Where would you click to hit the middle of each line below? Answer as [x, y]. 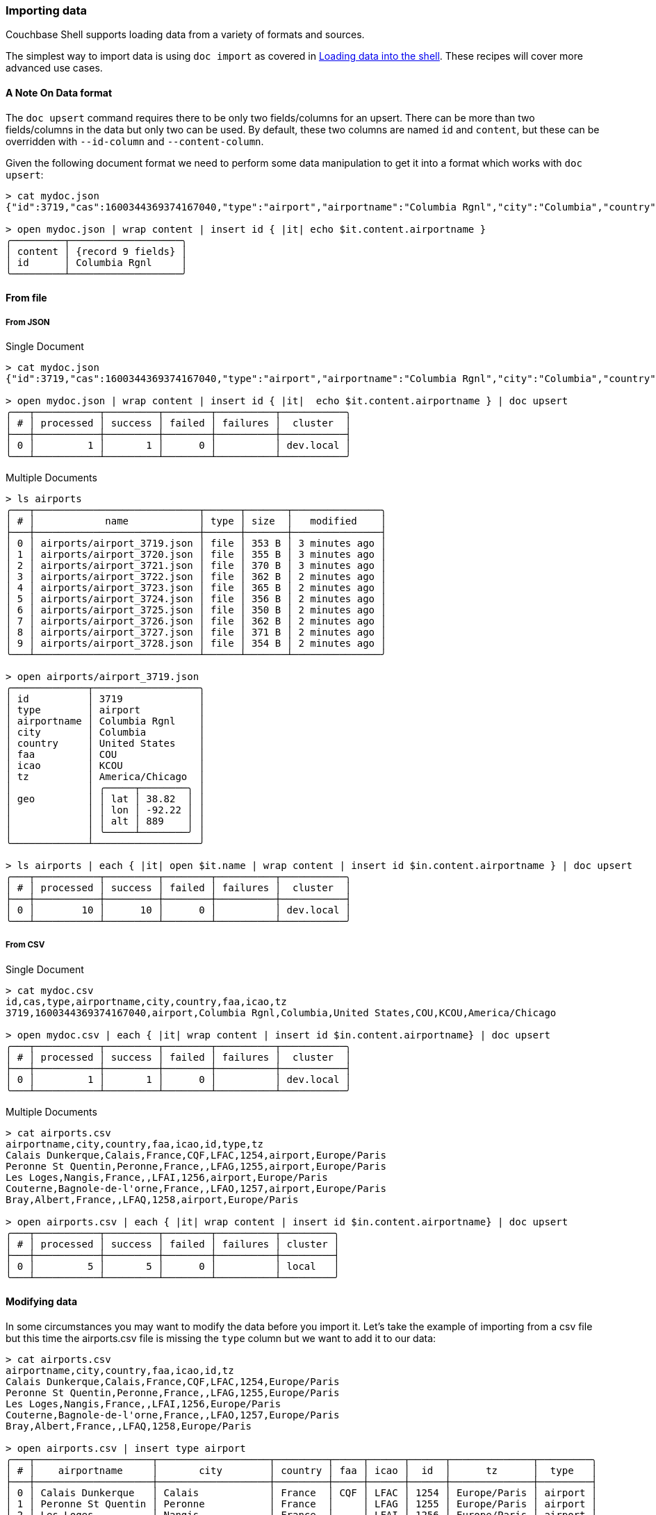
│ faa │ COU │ [105, 754]
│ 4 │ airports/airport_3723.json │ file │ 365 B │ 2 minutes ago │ [196, 587]
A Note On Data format [59, 92]
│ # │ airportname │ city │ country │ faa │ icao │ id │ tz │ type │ [302, 1470]
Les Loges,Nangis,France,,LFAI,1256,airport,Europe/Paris [167, 1177]
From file [26, 298]
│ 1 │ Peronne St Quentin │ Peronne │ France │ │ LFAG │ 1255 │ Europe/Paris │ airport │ [302, 1504]
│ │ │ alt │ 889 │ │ [105, 821]
